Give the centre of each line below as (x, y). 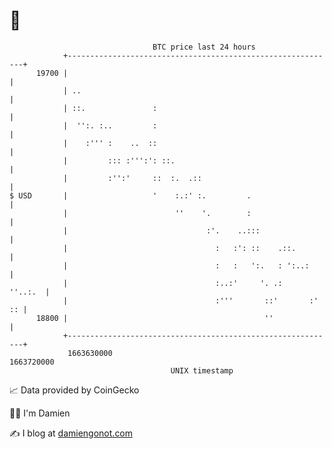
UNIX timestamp (202, 370)
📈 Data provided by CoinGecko (74, 390)
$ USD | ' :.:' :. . (130, 195)
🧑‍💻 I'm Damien (40, 413)
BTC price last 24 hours (204, 47)
